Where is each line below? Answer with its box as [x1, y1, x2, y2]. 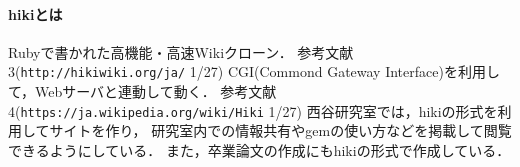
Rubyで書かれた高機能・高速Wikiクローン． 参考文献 [8, 41, 354, 62]
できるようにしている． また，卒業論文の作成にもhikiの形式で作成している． [8, 139, 511, 160]
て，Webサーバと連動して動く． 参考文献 [8, 81, 277, 102]
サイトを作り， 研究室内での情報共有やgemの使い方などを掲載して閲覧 [49, 120, 512, 141]
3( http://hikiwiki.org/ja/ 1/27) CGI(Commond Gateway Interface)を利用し [8, 61, 500, 82]
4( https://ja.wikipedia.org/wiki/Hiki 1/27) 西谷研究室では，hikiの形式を [8, 100, 498, 121]
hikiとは [8, 3, 63, 24]
